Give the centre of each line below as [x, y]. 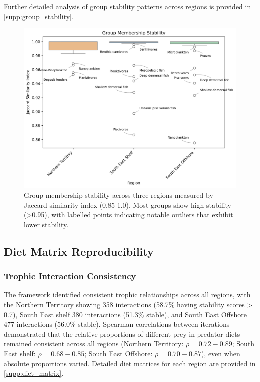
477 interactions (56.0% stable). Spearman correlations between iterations [117, 324]
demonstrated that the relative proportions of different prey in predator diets [122, 334]
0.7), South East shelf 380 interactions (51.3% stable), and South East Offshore [125, 314]
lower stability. [46, 224]
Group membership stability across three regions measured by [119, 195]
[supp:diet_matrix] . [34, 373]
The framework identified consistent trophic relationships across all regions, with [127, 295]
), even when [221, 353]
